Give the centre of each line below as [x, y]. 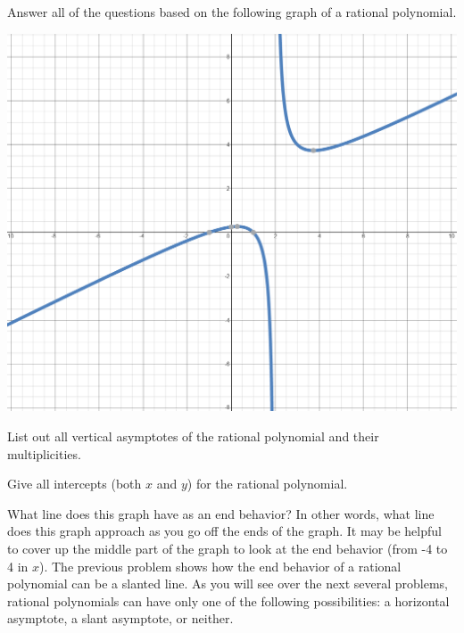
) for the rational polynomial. [267, 484]
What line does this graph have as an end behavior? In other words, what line [221, 513]
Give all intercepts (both [75, 484]
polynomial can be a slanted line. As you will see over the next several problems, [228, 584]
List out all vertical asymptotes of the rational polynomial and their [193, 436]
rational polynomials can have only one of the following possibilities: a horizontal [228, 600]
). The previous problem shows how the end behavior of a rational [220, 566]
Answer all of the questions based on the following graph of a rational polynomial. [232, 12]
